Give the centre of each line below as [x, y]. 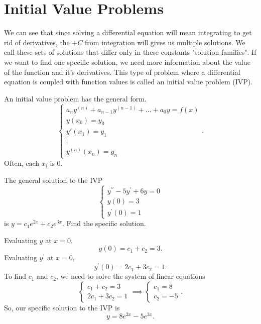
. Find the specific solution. [104, 223]
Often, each [22, 163]
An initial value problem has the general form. [75, 98]
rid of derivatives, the [37, 42]
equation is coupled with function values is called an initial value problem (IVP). [128, 82]
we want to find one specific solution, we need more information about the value [127, 62]
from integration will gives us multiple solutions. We [165, 42]
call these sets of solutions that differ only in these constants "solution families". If [130, 52]
